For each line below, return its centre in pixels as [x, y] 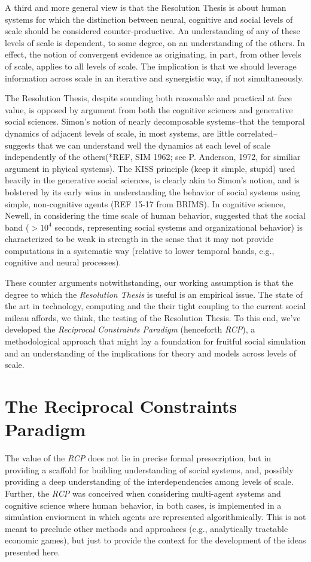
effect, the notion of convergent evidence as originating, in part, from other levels [153, 54]
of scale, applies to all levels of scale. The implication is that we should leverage [151, 66]
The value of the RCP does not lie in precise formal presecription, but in [138, 458]
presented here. [33, 552]
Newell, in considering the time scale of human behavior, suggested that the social [155, 215]
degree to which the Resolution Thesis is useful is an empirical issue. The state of [154, 294]
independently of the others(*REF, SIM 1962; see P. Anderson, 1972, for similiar [153, 157]
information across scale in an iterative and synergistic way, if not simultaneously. [155, 78]
